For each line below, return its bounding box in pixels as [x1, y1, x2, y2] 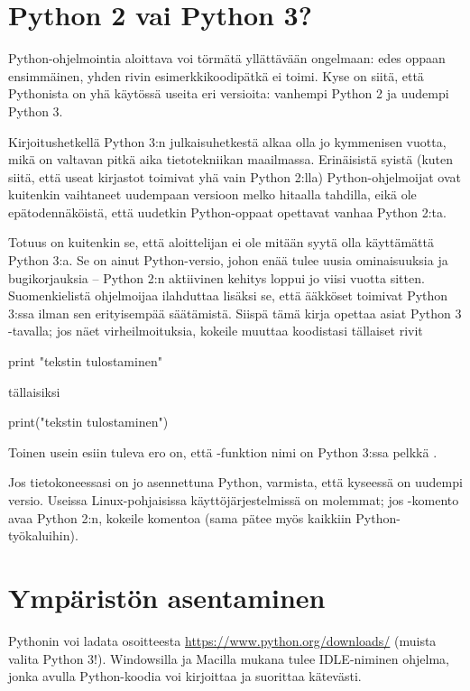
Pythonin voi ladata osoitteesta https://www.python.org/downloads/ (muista [8, 631, 437, 650]
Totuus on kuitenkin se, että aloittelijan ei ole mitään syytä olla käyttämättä [8, 233, 434, 252]
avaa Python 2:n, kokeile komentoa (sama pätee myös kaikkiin [8, 508, 352, 527]
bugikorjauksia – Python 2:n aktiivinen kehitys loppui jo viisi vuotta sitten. [8, 268, 425, 287]
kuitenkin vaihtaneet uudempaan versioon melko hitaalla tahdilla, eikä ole [8, 185, 417, 204]
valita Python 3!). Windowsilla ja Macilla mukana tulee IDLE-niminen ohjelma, [8, 649, 449, 668]
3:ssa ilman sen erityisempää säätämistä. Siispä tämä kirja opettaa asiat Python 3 [8, 303, 462, 322]
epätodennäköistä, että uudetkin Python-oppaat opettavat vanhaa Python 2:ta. [8, 202, 447, 221]
